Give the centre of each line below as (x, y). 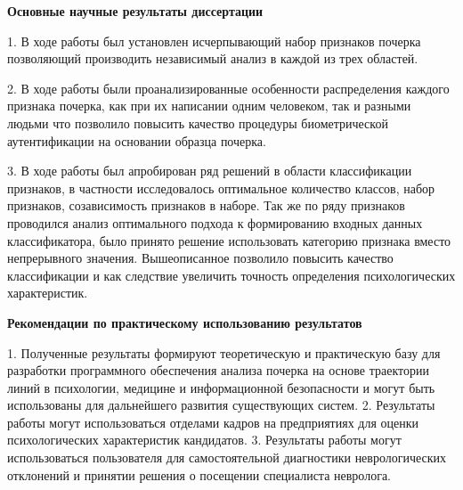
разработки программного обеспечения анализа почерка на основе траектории (218, 370)
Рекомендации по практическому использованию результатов (185, 322)
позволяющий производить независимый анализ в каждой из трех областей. (213, 58)
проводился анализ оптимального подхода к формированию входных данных (215, 222)
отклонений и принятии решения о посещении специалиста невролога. (199, 474)
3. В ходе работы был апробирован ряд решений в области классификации (210, 171)
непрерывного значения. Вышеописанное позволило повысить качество (200, 258)
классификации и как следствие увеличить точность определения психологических (231, 275)
